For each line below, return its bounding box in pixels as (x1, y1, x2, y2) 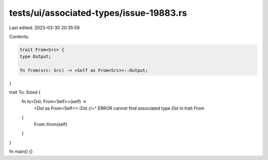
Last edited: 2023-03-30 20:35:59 (9, 25, 80, 31)
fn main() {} (9, 149, 33, 155)
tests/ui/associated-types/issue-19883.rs (9, 7, 187, 18)
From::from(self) (34, 121, 67, 127)
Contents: (9, 34, 29, 40)
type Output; (19, 54, 52, 59)
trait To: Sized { (9, 89, 41, 95)
